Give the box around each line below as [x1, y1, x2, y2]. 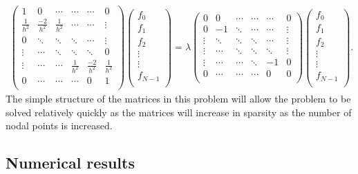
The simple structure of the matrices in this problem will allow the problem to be [6, 91, 351, 106]
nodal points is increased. [6, 118, 113, 133]
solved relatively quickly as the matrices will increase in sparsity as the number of [6, 105, 352, 119]
